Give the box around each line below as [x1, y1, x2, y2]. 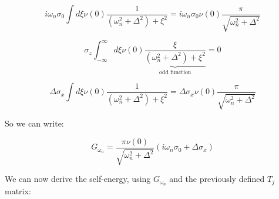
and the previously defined [169, 173, 265, 185]
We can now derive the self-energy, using [5, 173, 151, 185]
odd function [159, 69, 191, 75]
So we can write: [5, 117, 64, 130]
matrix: [5, 185, 31, 197]
